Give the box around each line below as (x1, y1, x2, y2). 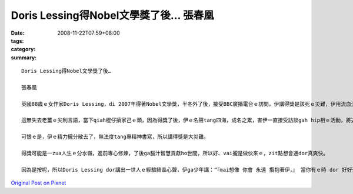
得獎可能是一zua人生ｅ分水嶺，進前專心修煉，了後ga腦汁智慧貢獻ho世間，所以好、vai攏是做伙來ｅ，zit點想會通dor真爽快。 (21, 150, 329, 157)
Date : (11, 29, 25, 36)
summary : (11, 53, 37, 61)
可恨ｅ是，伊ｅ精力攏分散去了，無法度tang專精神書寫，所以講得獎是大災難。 (21, 133, 209, 141)
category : (11, 46, 36, 53)
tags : (11, 37, 24, 44)
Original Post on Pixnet (11, 179, 66, 186)
